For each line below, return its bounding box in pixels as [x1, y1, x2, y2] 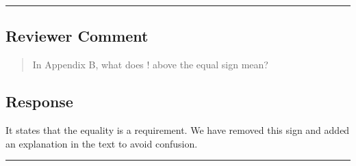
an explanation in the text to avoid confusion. [5, 136, 198, 150]
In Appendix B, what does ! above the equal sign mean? [32, 57, 268, 72]
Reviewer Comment [5, 25, 149, 46]
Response [5, 91, 73, 112]
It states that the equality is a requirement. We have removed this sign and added [5, 123, 350, 137]
